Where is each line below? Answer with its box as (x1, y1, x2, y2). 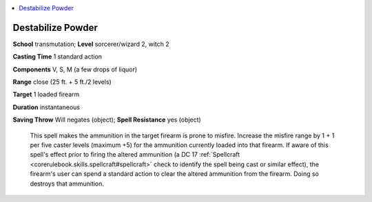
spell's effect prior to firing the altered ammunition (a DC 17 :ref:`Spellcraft (30, 150, 240, 159)
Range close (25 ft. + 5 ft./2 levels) (12, 78, 112, 86)
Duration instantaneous (12, 103, 81, 111)
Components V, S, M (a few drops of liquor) (12, 65, 138, 74)
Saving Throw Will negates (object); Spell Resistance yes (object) (12, 115, 201, 124)
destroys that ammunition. (30, 179, 105, 188)
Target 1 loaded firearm (12, 90, 80, 99)
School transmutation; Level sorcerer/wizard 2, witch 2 (12, 40, 170, 48)
